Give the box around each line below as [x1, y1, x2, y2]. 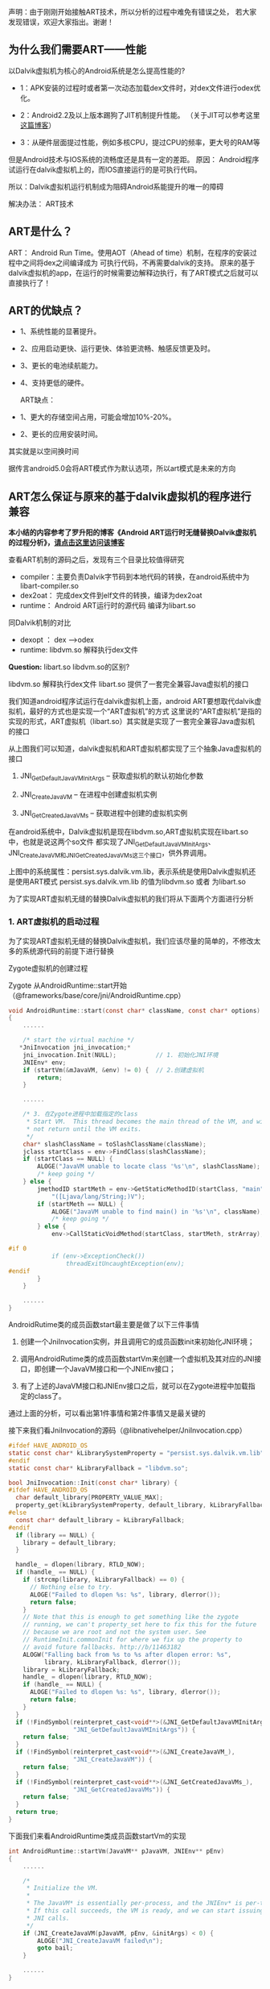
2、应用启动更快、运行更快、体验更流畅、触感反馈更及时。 [19, 343, 215, 353]
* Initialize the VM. [26, 1884, 99, 1892]
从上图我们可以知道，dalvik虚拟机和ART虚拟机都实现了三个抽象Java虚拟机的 [8, 744, 262, 754]
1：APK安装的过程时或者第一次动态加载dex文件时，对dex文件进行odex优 [19, 83, 261, 93]
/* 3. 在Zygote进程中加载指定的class [22, 1110, 138, 1118]
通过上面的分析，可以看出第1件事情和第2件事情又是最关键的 [8, 1409, 207, 1418]
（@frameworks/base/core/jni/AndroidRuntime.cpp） [8, 990, 186, 1000]
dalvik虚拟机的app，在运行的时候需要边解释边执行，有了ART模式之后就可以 [8, 268, 259, 277]
